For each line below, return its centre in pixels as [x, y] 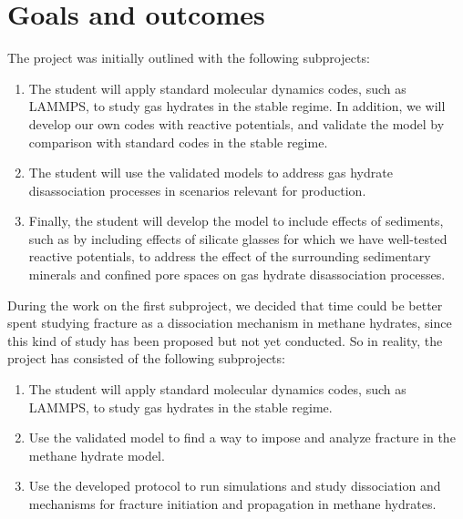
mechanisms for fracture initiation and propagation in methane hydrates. [232, 504]
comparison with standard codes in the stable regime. [178, 142]
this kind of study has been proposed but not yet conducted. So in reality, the [225, 340]
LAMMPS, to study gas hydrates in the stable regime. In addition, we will [237, 106]
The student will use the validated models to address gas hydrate [211, 173]
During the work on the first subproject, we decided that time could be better [225, 305]
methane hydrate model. [97, 455]
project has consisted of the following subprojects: [146, 358]
